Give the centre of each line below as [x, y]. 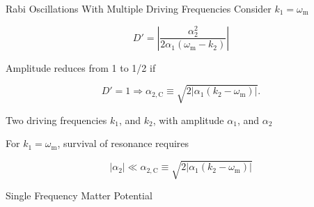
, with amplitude [188, 120]
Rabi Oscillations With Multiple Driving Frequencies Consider [139, 8]
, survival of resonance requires [123, 143]
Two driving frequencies [56, 120]
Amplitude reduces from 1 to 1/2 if [81, 67]
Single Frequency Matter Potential [79, 195]
